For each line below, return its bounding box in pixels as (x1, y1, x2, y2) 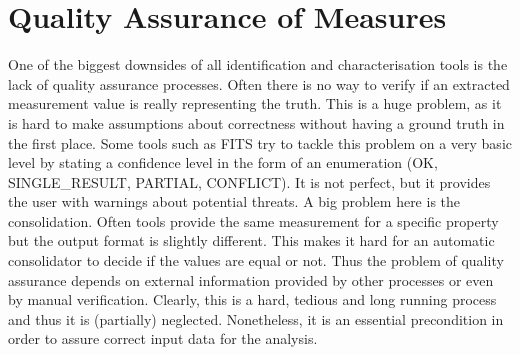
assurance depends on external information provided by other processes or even (8, 269, 494, 290)
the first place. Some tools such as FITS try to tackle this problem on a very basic (8, 132, 512, 153)
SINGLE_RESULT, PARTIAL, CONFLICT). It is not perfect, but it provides (8, 171, 491, 192)
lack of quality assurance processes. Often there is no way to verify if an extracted (8, 73, 510, 94)
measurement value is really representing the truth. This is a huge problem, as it (8, 93, 502, 114)
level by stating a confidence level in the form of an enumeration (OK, (8, 152, 438, 173)
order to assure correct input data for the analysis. (8, 328, 318, 349)
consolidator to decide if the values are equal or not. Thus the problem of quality (8, 250, 504, 271)
